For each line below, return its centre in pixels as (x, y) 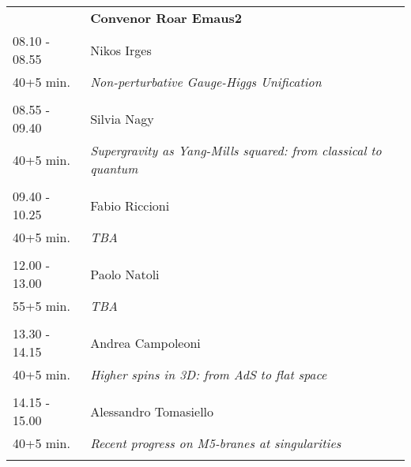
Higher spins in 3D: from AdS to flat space (209, 374)
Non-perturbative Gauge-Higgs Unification (206, 82)
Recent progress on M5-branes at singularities (216, 443)
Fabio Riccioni (130, 205)
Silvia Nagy (122, 118)
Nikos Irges (121, 50)
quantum (114, 168)
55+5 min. (41, 306)
